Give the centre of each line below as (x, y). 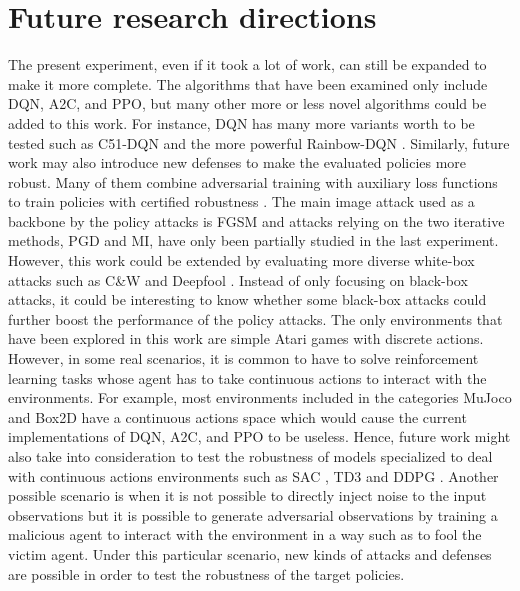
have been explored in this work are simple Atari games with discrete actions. (246, 338)
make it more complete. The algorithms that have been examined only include (248, 83)
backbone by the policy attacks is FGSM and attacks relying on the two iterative (256, 220)
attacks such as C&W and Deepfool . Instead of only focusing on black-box (238, 279)
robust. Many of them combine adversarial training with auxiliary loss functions (253, 181)
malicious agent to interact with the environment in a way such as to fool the (245, 534)
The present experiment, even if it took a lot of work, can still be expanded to (247, 64)
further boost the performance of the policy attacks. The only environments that (255, 318)
